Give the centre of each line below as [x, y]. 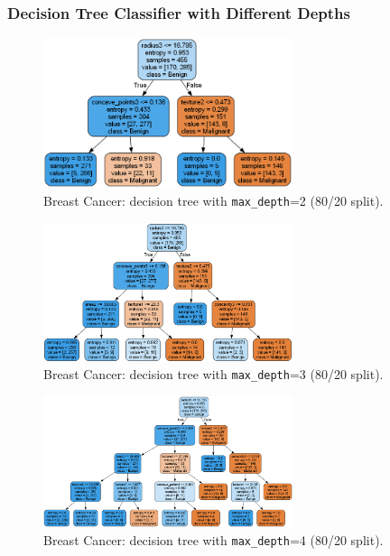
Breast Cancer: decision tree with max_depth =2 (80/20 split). [214, 200]
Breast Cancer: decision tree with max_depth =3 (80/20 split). [214, 374]
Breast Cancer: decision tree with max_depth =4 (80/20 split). [214, 539]
